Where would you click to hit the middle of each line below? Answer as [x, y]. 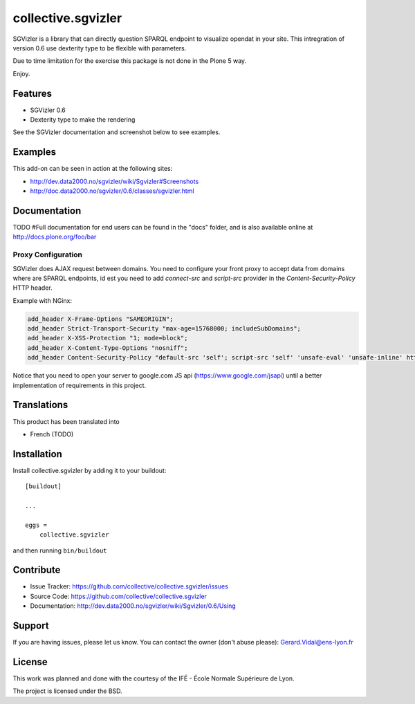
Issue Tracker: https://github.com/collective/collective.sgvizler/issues [129, 586]
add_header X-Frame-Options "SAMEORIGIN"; [100, 319]
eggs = [36, 525]
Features [32, 93]
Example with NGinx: [43, 300]
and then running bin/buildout [60, 550]
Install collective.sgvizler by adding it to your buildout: [90, 470]
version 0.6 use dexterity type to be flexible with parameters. [100, 48]
